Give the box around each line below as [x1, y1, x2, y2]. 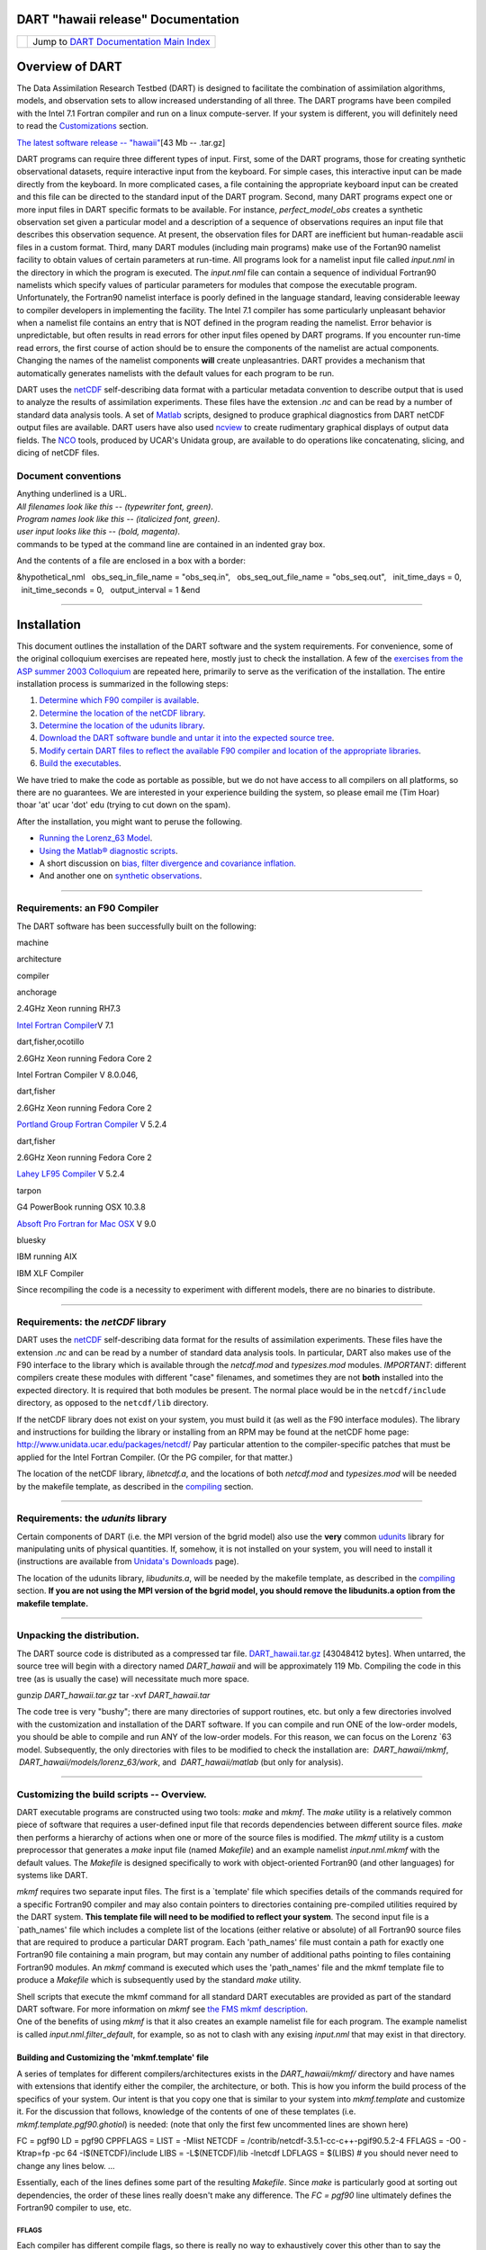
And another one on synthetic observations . [39, 870, 202, 881]
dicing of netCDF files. [16, 446, 100, 458]
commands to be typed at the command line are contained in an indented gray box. [16, 538, 326, 549]
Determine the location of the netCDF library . [39, 707, 206, 718]
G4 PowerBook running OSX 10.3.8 [16, 1201, 146, 1212]
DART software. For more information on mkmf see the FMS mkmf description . [16, 2003, 309, 2014]
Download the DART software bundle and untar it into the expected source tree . [39, 733, 335, 743]
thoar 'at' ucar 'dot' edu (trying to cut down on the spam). [16, 799, 231, 810]
